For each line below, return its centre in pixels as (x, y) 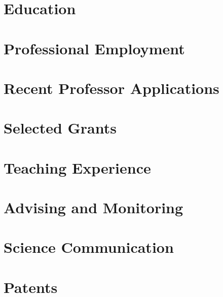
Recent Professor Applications (111, 88)
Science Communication (89, 247)
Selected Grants (60, 128)
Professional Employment (94, 48)
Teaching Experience (77, 167)
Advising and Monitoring (94, 207)
